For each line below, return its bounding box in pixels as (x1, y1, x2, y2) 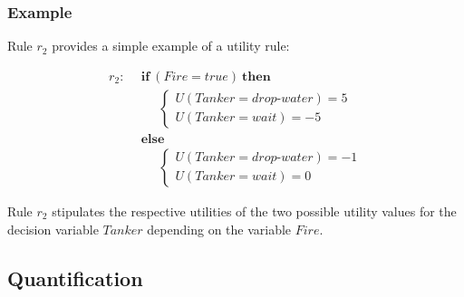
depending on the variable (147, 219, 292, 238)
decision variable (7, 219, 99, 238)
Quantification (7, 263, 143, 292)
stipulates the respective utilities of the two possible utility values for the (52, 201, 457, 220)
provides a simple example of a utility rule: (52, 36, 290, 55)
